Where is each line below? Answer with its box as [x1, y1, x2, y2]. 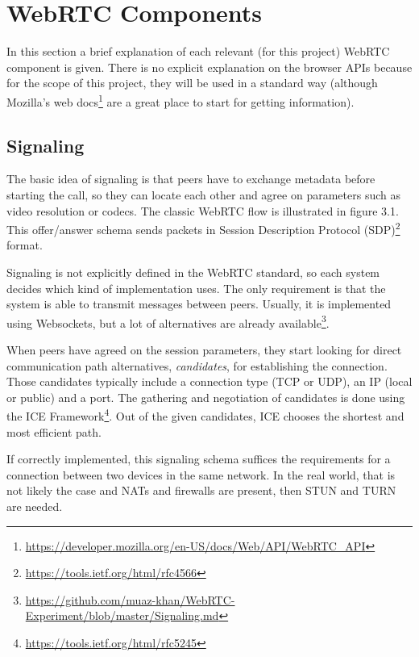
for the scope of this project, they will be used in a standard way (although [6, 74, 378, 91]
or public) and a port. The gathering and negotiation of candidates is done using [6, 388, 405, 405]
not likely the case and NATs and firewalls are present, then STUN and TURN [6, 482, 396, 499]
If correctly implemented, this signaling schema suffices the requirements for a [6, 450, 391, 467]
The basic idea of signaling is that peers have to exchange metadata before [6, 170, 375, 187]
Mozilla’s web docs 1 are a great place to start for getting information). [6, 90, 355, 110]
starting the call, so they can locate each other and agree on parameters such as [6, 186, 400, 203]
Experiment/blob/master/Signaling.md [25, 607, 219, 624]
